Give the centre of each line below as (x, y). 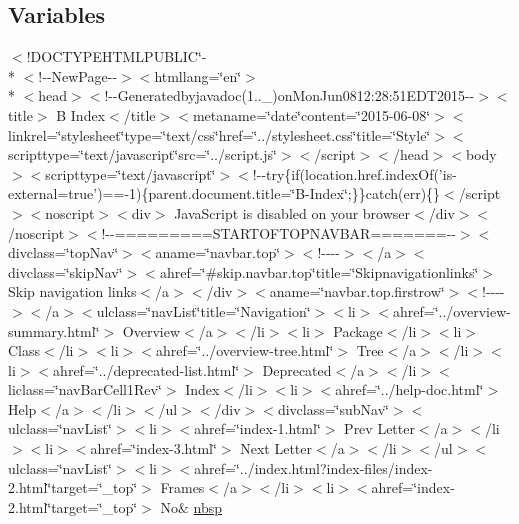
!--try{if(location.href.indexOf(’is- (354, 173)
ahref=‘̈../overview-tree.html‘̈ (244, 350)
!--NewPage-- (78, 75)
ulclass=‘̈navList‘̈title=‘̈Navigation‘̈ (203, 310)
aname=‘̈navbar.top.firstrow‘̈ (357, 291)
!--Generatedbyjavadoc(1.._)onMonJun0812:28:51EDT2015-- (289, 95)
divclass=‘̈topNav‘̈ (63, 252)
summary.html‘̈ (54, 330)
